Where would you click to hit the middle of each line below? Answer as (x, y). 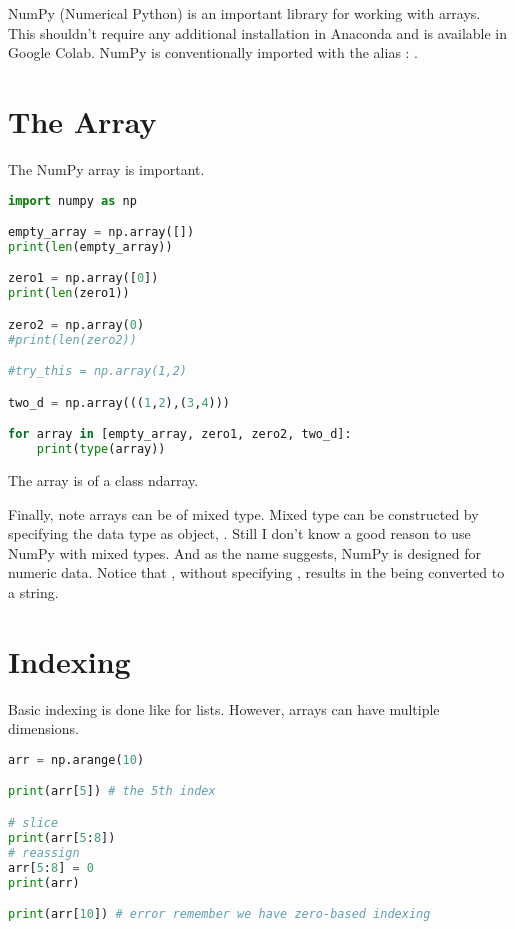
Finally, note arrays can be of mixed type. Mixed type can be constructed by (243, 513)
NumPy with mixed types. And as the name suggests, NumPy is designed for (245, 552)
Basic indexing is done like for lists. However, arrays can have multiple (224, 708)
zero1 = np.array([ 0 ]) (83, 278)
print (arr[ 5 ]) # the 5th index (112, 791)
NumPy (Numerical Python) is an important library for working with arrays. (244, 13)
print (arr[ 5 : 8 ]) (62, 837)
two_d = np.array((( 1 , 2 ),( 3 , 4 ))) (119, 402)
